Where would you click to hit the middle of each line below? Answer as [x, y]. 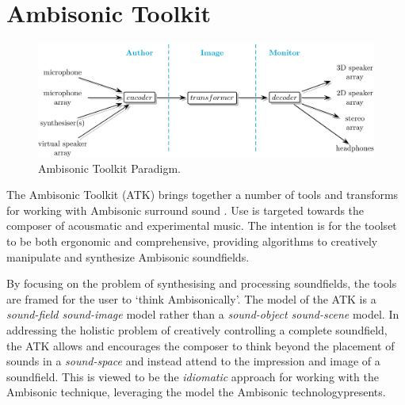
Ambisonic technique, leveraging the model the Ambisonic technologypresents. [196, 392]
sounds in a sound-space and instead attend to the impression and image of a [193, 361]
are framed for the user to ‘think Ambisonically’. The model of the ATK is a [191, 298]
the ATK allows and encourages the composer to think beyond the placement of [201, 345]
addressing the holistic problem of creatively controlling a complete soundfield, [197, 329]
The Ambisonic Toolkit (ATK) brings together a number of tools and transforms [202, 195]
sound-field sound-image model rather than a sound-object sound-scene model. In [203, 314]
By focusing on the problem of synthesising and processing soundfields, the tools [202, 283]
